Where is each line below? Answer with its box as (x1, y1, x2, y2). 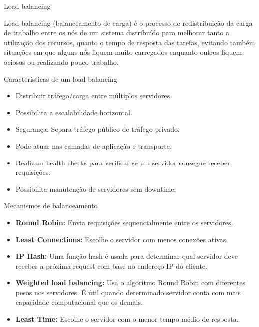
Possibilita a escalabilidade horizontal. (15, 107, 132, 117)
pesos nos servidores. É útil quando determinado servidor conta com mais (15, 287, 241, 297)
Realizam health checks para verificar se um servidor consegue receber (15, 157, 230, 167)
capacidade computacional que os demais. (15, 297, 143, 307)
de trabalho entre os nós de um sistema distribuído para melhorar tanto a (4, 27, 229, 38)
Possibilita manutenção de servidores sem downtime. (15, 183, 176, 194)
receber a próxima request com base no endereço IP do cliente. (15, 260, 207, 271)
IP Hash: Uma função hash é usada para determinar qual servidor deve (15, 251, 238, 261)
